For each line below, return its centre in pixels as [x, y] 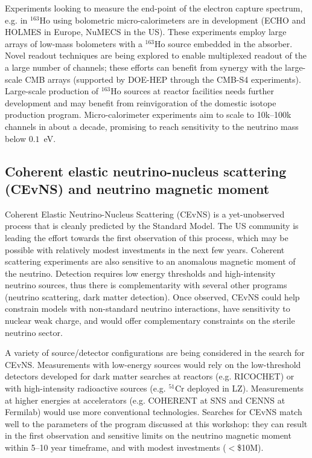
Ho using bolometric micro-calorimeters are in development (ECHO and [173, 20]
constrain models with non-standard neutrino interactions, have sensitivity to [148, 308]
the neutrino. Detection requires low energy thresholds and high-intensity [140, 273]
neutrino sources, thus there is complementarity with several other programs [146, 285]
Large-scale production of [52, 91]
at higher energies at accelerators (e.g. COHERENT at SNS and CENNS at [145, 400]
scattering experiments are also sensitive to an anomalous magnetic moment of [150, 261]
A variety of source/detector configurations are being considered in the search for [155, 353]
